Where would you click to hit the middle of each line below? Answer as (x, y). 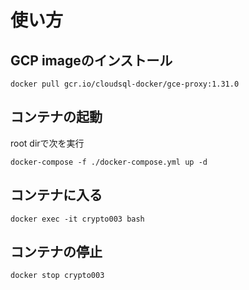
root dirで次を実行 (47, 143)
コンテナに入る (56, 195)
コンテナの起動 (56, 117)
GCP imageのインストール (91, 60)
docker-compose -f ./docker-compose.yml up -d (109, 162)
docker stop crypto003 (57, 276)
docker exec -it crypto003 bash (77, 219)
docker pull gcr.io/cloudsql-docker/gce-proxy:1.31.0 (125, 84)
